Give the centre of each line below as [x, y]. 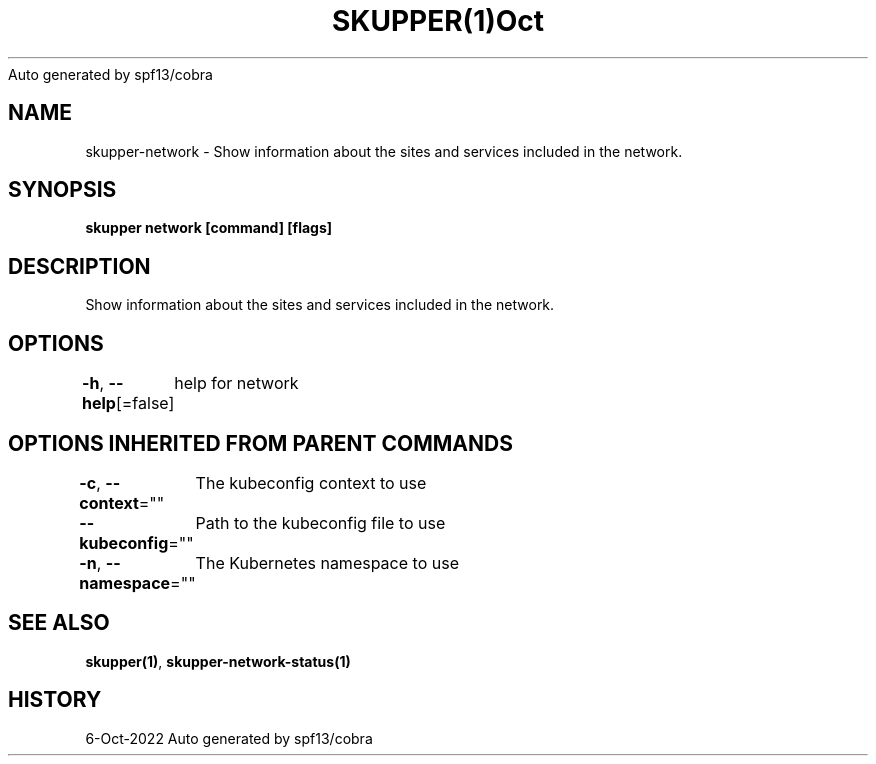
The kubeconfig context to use [311, 482]
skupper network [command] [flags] [209, 228]
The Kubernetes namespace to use [327, 562]
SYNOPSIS [62, 190]
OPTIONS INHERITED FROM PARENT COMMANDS [260, 443]
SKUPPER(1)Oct [438, 21]
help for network [236, 383]
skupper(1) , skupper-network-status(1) [218, 661]
